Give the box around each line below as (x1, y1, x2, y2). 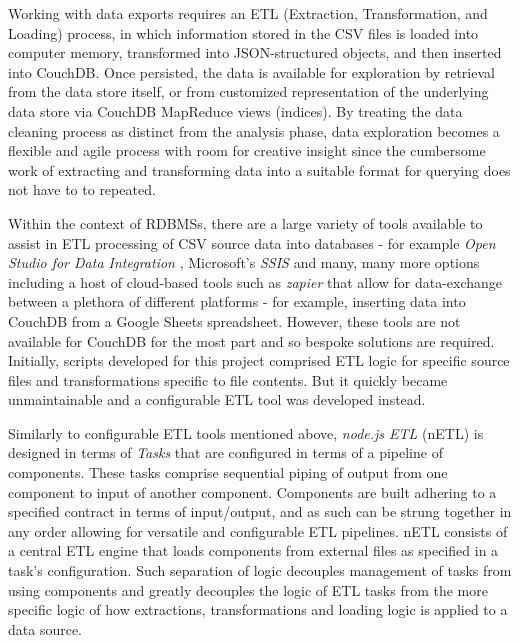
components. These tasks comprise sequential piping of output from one (8, 462, 448, 483)
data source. (8, 618, 83, 639)
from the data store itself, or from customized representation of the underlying (8, 81, 489, 102)
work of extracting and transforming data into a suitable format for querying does (8, 159, 511, 180)
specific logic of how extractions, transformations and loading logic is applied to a (8, 599, 508, 620)
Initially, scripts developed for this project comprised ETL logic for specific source (8, 350, 510, 371)
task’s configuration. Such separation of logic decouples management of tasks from (8, 560, 512, 581)
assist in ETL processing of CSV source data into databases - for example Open (8, 232, 496, 253)
